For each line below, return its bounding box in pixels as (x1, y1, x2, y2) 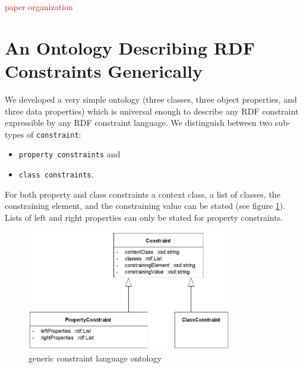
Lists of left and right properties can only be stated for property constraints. (5, 211, 283, 223)
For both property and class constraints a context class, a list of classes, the (5, 188, 280, 200)
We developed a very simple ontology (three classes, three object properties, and (5, 93, 297, 105)
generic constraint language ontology (29, 351, 162, 364)
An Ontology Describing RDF (5, 35, 255, 59)
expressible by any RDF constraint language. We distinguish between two (5, 116, 273, 129)
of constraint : (27, 128, 81, 140)
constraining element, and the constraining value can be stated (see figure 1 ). (5, 199, 286, 212)
